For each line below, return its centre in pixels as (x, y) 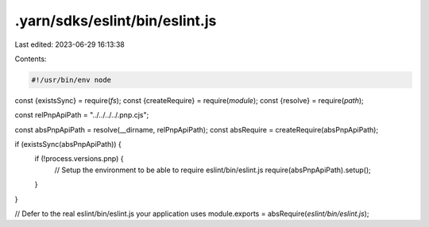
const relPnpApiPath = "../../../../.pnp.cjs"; (82, 115)
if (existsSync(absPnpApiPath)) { (68, 144)
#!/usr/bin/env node (71, 80)
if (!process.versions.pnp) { (79, 159)
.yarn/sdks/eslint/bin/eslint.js (116, 21)
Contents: (31, 59)
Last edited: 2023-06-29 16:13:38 (70, 44)
